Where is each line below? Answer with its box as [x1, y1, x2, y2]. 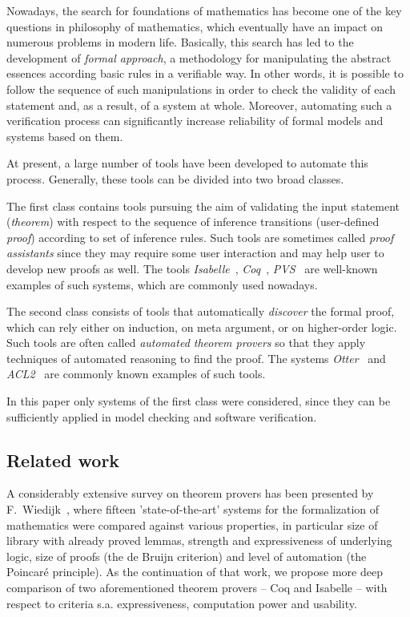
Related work [6, 447, 120, 472]
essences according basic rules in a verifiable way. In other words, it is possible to [6, 65, 404, 82]
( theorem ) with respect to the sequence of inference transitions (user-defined [6, 213, 380, 230]
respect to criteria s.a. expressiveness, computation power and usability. [6, 595, 357, 611]
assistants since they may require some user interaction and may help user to [6, 244, 384, 261]
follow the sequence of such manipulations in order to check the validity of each [6, 80, 396, 97]
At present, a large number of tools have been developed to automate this [6, 155, 368, 171]
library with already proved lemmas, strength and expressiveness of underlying [6, 532, 392, 549]
